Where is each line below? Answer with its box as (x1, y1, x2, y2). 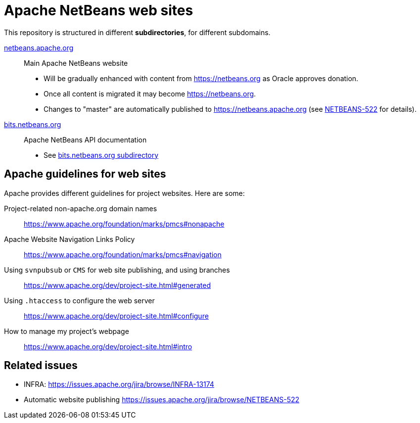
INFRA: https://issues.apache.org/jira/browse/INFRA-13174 (24, 380, 214, 389)
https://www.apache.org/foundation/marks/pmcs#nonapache (24, 219, 225, 228)
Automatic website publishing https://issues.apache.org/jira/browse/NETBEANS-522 (24, 395, 300, 404)
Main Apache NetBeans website (24, 58, 128, 67)
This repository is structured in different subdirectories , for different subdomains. (4, 28, 271, 37)
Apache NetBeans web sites (4, 2, 193, 19)
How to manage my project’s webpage (4, 327, 129, 335)
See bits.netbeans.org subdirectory (44, 150, 159, 159)
